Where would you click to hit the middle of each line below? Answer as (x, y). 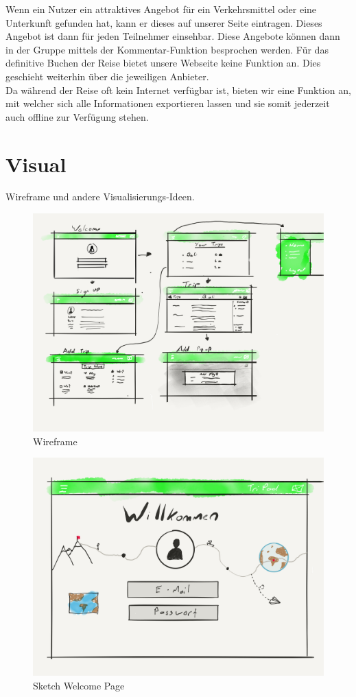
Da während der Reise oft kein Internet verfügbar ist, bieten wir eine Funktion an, (178, 90)
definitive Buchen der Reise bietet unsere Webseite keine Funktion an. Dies (163, 63)
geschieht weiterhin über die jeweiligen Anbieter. (107, 76)
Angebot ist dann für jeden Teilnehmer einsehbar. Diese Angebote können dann (173, 36)
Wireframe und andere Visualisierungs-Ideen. (100, 197)
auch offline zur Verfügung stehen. (77, 116)
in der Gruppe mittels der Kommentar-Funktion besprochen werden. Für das (167, 49)
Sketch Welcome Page (79, 685)
